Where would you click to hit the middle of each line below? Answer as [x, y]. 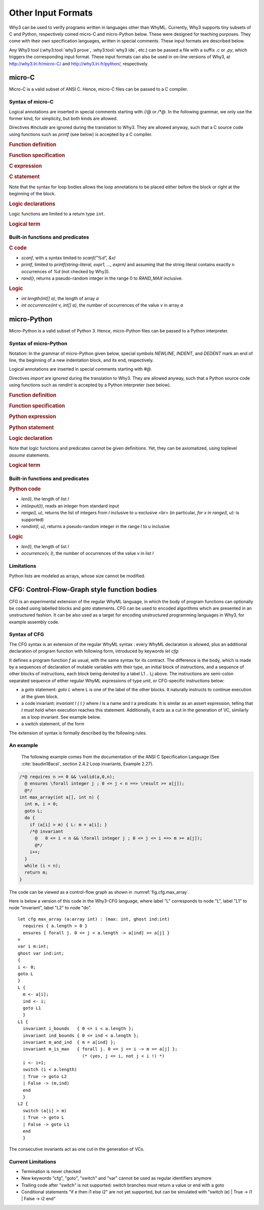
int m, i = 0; [42, 804]
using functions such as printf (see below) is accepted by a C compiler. [81, 134]
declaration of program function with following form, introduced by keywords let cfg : [94, 651]
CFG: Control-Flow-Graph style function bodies [83, 590]
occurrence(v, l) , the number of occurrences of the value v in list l [88, 553]
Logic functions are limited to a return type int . [57, 214]
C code [18, 248]
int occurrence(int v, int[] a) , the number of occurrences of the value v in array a [102, 305]
